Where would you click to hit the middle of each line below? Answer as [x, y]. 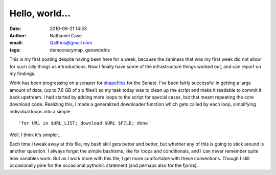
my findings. [22, 73]
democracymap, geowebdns [80, 50]
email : [16, 43]
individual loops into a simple [40, 111]
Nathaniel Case [66, 35]
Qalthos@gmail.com [71, 43]
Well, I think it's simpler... [36, 135]
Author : [18, 35]
